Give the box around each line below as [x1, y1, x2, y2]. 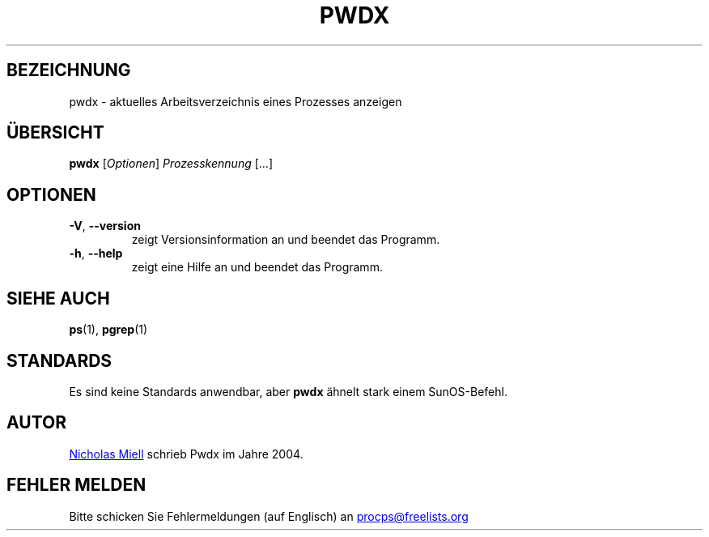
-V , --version [69, 219, 141, 233]
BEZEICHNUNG [6, 60, 131, 81]
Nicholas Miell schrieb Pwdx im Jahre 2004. [69, 446, 304, 461]
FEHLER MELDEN [6, 475, 146, 496]
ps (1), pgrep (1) [69, 322, 148, 337]
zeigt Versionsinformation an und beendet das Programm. [131, 232, 440, 247]
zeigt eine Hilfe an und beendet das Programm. [131, 260, 383, 275]
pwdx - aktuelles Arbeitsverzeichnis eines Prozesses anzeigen [69, 94, 402, 109]
